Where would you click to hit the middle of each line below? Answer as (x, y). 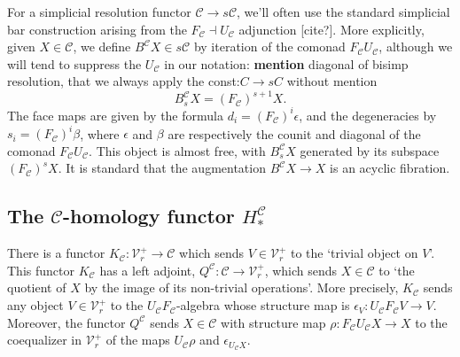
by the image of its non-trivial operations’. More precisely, (242, 287)
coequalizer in (45, 340)
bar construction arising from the (97, 29)
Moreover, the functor (66, 322)
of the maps (138, 340)
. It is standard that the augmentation (162, 168)
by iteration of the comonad (269, 47)
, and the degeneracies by (368, 115)
